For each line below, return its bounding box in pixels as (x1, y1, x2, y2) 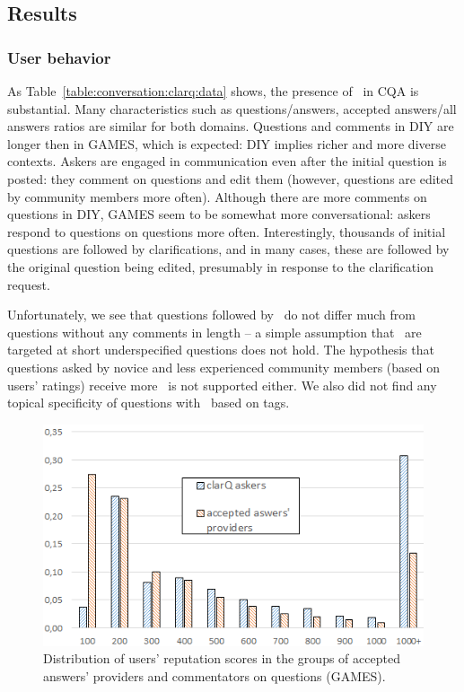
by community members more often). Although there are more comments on (7, 187, 427, 206)
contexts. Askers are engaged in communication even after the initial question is (7, 152, 447, 171)
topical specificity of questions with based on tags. (7, 393, 290, 412)
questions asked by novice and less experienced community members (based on (7, 357, 441, 376)
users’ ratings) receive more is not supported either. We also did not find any (7, 375, 437, 394)
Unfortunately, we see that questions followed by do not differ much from (7, 305, 416, 324)
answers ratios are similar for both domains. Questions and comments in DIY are (7, 117, 454, 136)
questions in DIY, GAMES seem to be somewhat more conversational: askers (7, 205, 431, 223)
